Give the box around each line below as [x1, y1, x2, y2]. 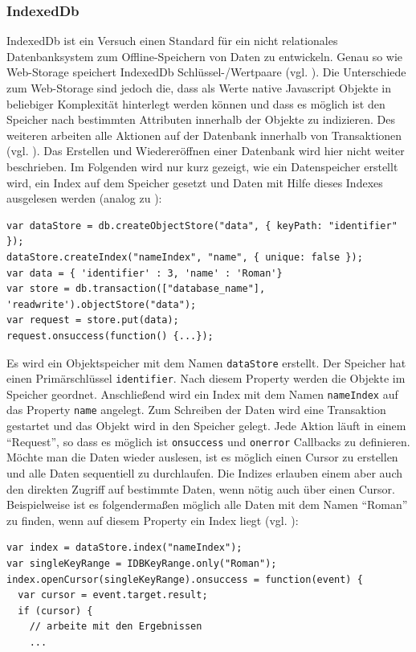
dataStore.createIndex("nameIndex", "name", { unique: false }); [6, 251, 363, 263]
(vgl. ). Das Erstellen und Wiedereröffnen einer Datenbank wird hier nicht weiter [6, 142, 405, 159]
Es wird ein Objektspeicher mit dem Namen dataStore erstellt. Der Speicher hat [6, 354, 406, 371]
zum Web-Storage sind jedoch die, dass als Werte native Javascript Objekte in [6, 80, 392, 96]
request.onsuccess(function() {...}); [6, 330, 214, 342]
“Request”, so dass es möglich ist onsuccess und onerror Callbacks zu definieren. [6, 433, 410, 449]
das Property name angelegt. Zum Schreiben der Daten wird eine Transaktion [6, 401, 386, 418]
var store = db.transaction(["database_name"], [6, 283, 266, 295]
